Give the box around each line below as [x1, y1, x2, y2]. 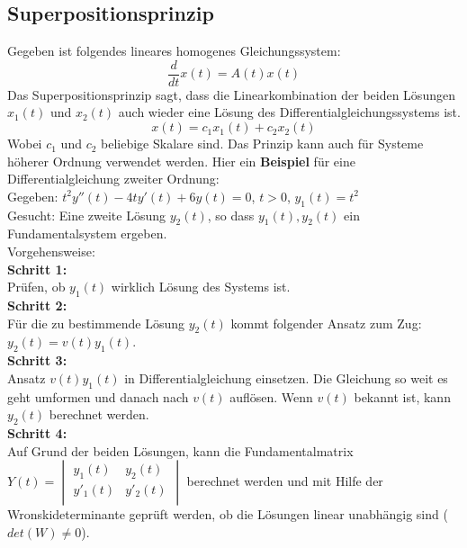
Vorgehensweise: [7, 242, 95, 261]
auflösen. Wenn [229, 387, 313, 406]
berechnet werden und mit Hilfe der [186, 472, 383, 490]
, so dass [207, 205, 255, 224]
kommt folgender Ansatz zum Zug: [230, 313, 422, 332]
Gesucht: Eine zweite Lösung [7, 205, 166, 224]
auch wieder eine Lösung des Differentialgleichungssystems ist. [118, 103, 461, 121]
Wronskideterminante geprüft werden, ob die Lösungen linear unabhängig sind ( [7, 505, 448, 524]
